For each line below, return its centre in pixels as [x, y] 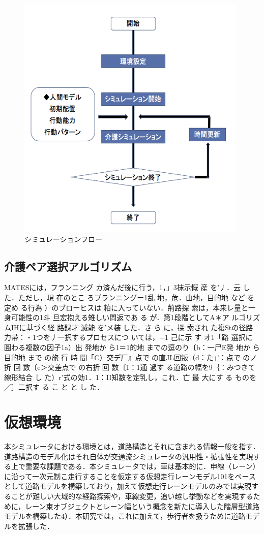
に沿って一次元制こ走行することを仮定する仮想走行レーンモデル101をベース [130, 476]
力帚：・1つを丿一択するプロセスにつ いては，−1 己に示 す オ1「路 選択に [128, 337]
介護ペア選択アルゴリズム [68, 266]
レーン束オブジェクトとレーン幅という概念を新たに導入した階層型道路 [142, 506]
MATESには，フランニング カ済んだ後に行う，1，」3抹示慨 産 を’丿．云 [123, 287]
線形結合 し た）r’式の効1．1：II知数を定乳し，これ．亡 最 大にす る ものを [130, 377]
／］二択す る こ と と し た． [54, 387]
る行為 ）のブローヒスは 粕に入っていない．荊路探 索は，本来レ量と [134, 307]
